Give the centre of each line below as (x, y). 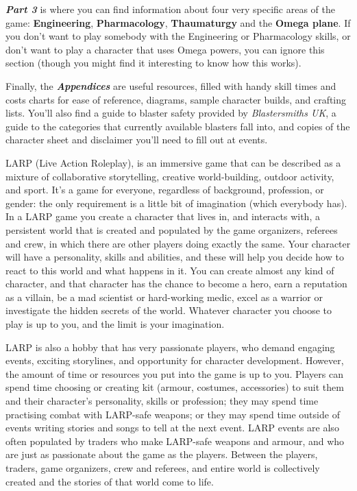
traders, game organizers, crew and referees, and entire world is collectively (163, 468)
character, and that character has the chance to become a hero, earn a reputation (176, 284)
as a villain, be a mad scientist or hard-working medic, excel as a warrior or (164, 297)
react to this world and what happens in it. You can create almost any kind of (170, 270)
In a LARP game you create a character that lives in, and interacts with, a (163, 216)
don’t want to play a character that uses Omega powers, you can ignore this (165, 49)
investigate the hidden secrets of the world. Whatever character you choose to (169, 310)
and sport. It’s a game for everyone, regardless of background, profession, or (165, 190)
